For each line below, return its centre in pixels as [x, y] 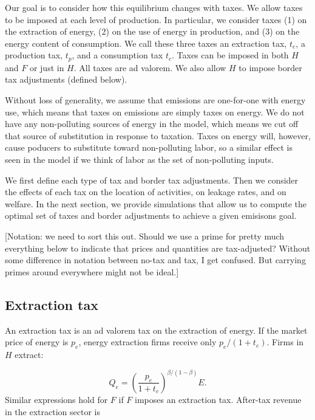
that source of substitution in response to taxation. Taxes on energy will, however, [158, 135]
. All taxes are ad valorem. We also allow [150, 67]
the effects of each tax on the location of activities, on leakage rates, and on [146, 192]
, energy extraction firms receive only [147, 342]
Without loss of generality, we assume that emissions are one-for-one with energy [155, 100]
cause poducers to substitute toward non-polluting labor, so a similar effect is [149, 147]
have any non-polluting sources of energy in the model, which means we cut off [152, 124]
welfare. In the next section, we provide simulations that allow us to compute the [156, 203]
